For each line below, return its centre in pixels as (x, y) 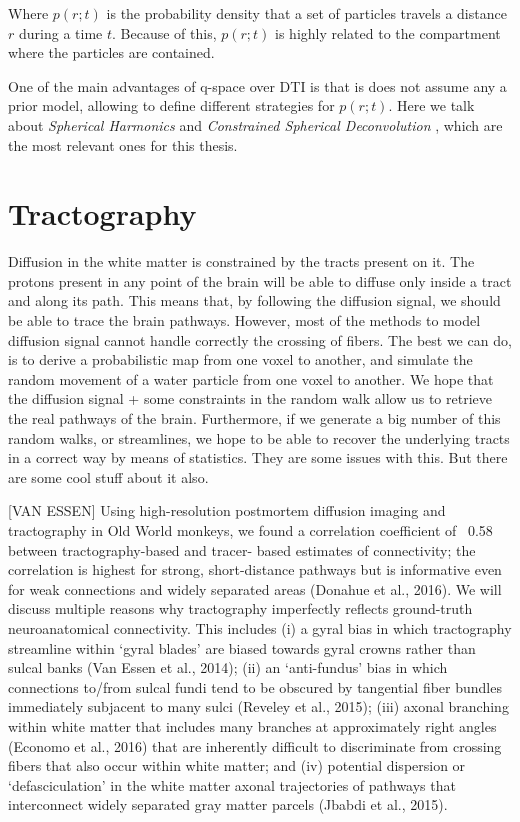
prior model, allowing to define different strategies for (171, 105)
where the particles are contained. (111, 52)
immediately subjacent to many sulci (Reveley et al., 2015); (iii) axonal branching (258, 706)
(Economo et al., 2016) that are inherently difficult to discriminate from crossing (255, 745)
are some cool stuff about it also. (108, 476)
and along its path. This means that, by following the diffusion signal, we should (254, 300)
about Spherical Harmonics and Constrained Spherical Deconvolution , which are (255, 124)
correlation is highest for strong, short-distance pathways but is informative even (255, 569)
